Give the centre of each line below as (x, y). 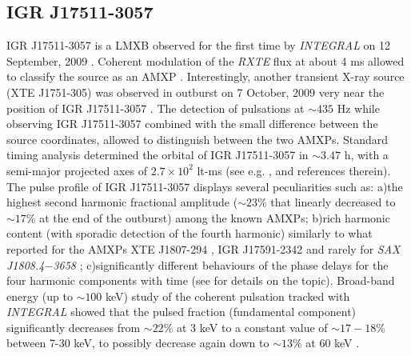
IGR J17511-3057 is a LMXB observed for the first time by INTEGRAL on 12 (199, 45)
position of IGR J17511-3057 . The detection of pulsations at (156, 108)
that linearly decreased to (333, 202)
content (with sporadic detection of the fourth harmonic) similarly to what (190, 233)
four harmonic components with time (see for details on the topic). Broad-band (201, 280)
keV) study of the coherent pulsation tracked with (228, 296)
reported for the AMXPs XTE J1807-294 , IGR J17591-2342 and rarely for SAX (204, 248)
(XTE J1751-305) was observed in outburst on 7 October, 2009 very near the (196, 92)
